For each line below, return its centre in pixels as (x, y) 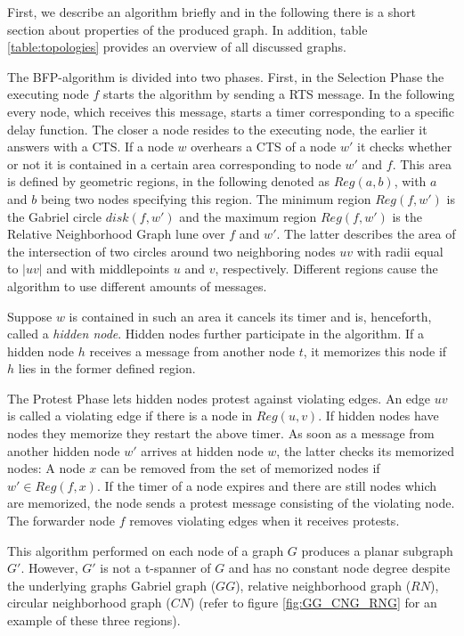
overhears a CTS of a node (264, 147)
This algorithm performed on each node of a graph (146, 550)
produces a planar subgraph (377, 550)
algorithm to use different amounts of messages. (137, 285)
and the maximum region (248, 216)
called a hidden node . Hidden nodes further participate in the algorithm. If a (216, 334)
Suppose (30, 316)
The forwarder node (61, 521)
